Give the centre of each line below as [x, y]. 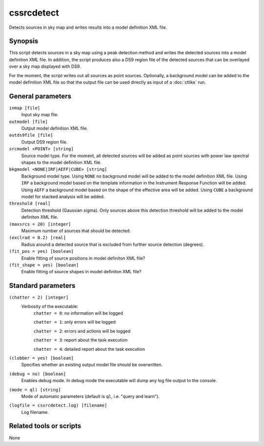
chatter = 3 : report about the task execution [81, 340]
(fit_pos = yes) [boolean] [41, 252]
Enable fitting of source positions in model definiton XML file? [83, 258]
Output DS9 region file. [44, 142]
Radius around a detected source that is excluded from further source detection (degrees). [113, 244]
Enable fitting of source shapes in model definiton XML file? [81, 272]
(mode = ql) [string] [35, 390]
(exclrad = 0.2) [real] [37, 238]
